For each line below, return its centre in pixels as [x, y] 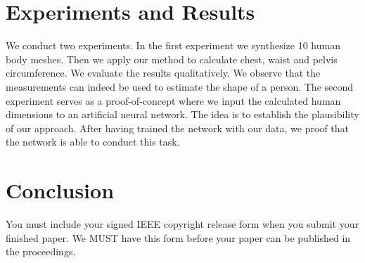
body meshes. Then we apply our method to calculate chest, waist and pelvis [172, 59]
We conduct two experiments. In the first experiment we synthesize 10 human [173, 45]
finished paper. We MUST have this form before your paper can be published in [178, 237]
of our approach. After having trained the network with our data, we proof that [177, 128]
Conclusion [60, 190]
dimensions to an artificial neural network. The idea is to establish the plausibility [182, 114]
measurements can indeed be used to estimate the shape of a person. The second [180, 86]
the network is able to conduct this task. [93, 142]
